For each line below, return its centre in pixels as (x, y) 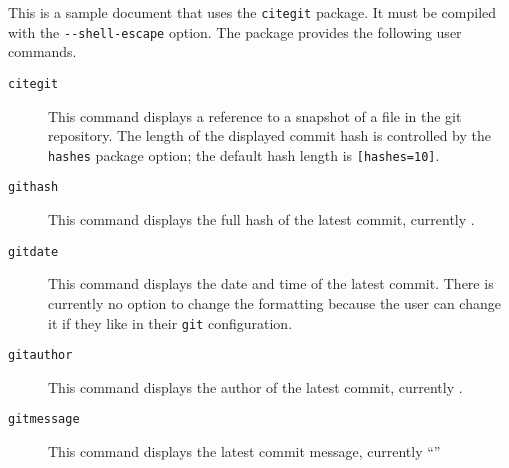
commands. (42, 51)
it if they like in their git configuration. (170, 322)
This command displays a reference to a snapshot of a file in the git (255, 115)
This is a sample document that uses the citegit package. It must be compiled (252, 12)
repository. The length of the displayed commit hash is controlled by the (269, 135)
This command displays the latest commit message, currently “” (244, 451)
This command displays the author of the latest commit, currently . (255, 386)
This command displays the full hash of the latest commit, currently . (261, 219)
